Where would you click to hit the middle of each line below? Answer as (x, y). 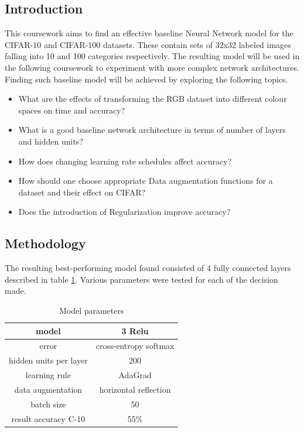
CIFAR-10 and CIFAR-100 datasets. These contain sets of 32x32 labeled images (148, 44)
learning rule (48, 375)
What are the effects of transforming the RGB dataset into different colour (153, 99)
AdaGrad (135, 375)
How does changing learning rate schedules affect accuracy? (125, 161)
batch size (48, 404)
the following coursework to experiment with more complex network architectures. (152, 67)
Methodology (45, 243)
